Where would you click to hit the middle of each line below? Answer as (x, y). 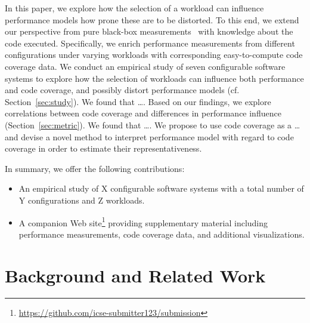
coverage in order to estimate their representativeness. (103, 148)
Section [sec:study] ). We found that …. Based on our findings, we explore (138, 101)
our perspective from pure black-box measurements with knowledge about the (149, 31)
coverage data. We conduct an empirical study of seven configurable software (145, 66)
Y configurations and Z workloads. (82, 200)
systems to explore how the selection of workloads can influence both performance (154, 78)
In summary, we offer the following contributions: (95, 168)
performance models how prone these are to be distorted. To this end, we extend (152, 19)
